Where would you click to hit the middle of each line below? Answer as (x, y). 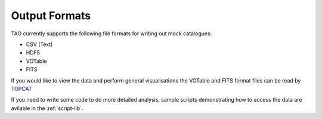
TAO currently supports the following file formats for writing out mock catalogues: (112, 33)
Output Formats (51, 16)
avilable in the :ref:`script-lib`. (47, 108)
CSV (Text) (39, 44)
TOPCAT (21, 89)
